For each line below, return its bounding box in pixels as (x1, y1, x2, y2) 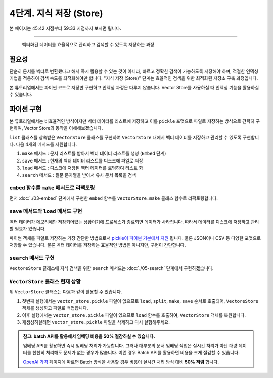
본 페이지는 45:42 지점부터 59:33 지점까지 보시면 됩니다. (9, 25, 121, 31)
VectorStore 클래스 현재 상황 (9, 278, 81, 285)
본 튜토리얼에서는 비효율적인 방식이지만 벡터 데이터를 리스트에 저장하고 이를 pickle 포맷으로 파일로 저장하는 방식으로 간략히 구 (9, 118, 260, 124)
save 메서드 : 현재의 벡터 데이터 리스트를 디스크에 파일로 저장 (22, 157, 144, 164)
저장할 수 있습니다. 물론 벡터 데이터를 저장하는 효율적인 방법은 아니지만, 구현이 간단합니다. (9, 242, 186, 248)
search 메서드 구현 (9, 254, 55, 261)
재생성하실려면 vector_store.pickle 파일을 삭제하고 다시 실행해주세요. (22, 319, 170, 325)
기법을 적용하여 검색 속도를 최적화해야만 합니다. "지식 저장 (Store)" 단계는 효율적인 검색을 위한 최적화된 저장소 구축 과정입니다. (9, 75, 258, 81)
